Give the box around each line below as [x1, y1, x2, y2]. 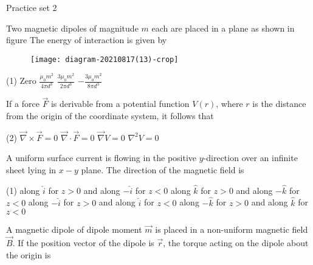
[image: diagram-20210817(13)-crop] [30, 55, 179, 64]
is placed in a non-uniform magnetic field [155, 223, 308, 236]
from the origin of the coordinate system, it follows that [6, 109, 214, 122]
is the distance [252, 97, 306, 110]
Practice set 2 [6, 1, 57, 13]
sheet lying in [6, 163, 57, 176]
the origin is [6, 248, 51, 261]
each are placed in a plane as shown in [151, 21, 295, 34]
